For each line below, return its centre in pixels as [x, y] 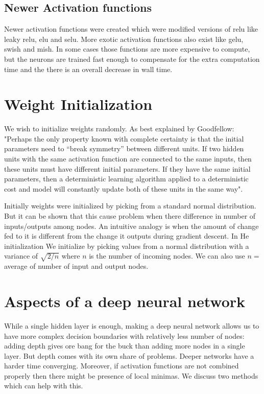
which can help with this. [44, 386]
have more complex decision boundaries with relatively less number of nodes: [124, 335]
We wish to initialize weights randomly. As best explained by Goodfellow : [119, 129]
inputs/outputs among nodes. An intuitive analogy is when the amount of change [131, 226]
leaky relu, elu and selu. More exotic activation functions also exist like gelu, [124, 39]
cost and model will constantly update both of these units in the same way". [124, 188]
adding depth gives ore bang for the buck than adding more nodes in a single [125, 346]
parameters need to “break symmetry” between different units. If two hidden [124, 148]
